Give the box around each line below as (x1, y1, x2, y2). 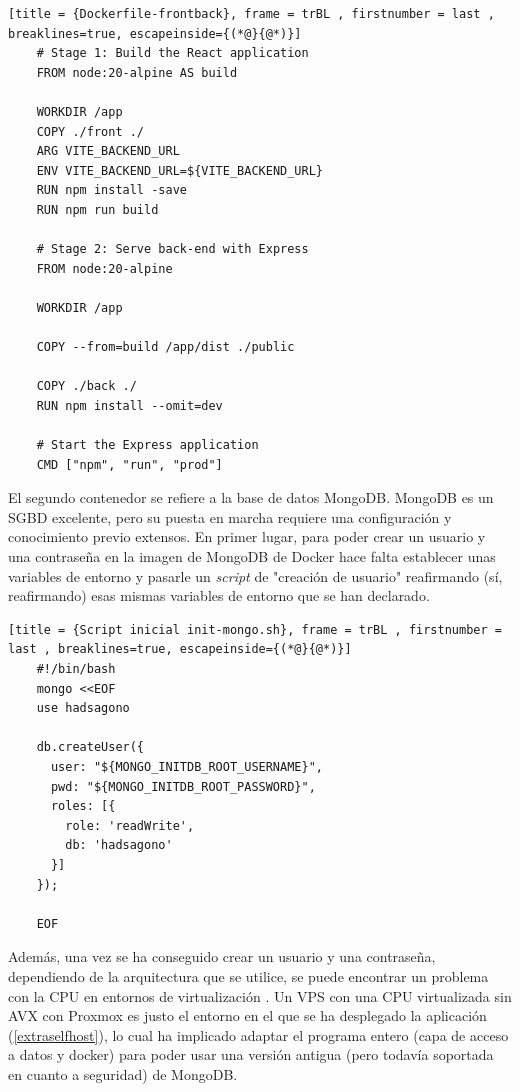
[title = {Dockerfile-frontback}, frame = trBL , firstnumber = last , (8, 7, 495, 21)
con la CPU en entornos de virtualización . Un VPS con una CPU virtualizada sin (8, 985, 512, 1006)
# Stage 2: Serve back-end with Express (36, 242, 309, 257)
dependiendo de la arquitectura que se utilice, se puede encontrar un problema (8, 965, 489, 986)
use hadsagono (36, 701, 130, 716)
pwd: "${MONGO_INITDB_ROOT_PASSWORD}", (50, 779, 316, 794)
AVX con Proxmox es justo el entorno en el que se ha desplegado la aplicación (8, 1005, 487, 1026)
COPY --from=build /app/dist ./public (36, 340, 295, 355)
